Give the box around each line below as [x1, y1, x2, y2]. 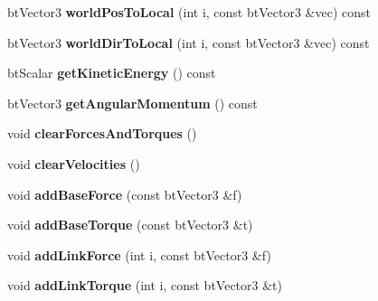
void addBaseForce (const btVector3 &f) [7, 184, 242, 203]
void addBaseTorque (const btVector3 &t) [7, 215, 253, 234]
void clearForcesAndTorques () [7, 124, 197, 143]
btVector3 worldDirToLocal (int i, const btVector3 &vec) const [7, 33, 370, 52]
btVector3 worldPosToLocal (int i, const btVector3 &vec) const [7, 3, 371, 21]
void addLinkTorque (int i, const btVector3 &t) [7, 276, 282, 295]
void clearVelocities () [7, 154, 140, 173]
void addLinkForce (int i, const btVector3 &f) [7, 245, 271, 264]
